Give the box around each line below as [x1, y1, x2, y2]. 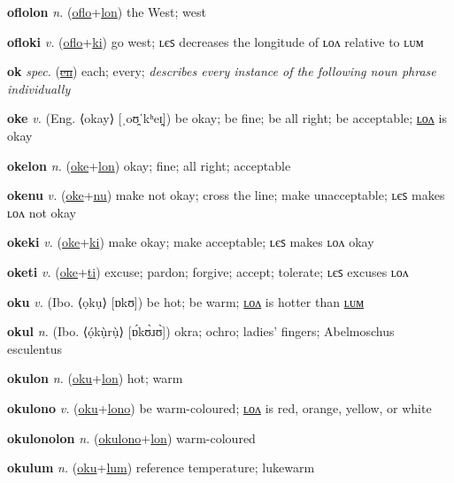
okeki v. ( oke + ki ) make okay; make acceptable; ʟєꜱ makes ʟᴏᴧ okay [7, 233, 374, 251]
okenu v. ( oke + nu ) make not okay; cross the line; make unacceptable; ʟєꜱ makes [7, 186, 445, 204]
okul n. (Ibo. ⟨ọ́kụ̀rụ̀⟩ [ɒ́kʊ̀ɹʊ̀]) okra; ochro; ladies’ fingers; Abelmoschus [7, 322, 395, 341]
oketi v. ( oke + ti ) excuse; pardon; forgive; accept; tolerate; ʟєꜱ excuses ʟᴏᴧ [7, 262, 409, 280]
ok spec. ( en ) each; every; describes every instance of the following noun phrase [7, 62, 436, 80]
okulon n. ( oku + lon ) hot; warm [7, 369, 183, 387]
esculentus [7, 339, 62, 357]
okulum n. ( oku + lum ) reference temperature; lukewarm [7, 458, 315, 477]
